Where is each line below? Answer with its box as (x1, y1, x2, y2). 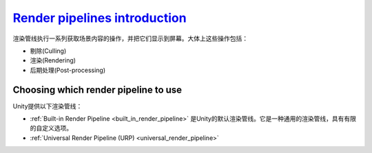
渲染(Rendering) (30, 56, 76, 64)
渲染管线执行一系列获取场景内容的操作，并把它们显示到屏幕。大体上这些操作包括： (12, 34, 248, 43)
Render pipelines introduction (12, 10, 187, 25)
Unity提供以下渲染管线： (12, 102, 83, 110)
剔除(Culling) (30, 47, 67, 55)
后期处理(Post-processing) (30, 66, 106, 74)
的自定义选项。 (30, 124, 72, 132)
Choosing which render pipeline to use (12, 84, 183, 95)
